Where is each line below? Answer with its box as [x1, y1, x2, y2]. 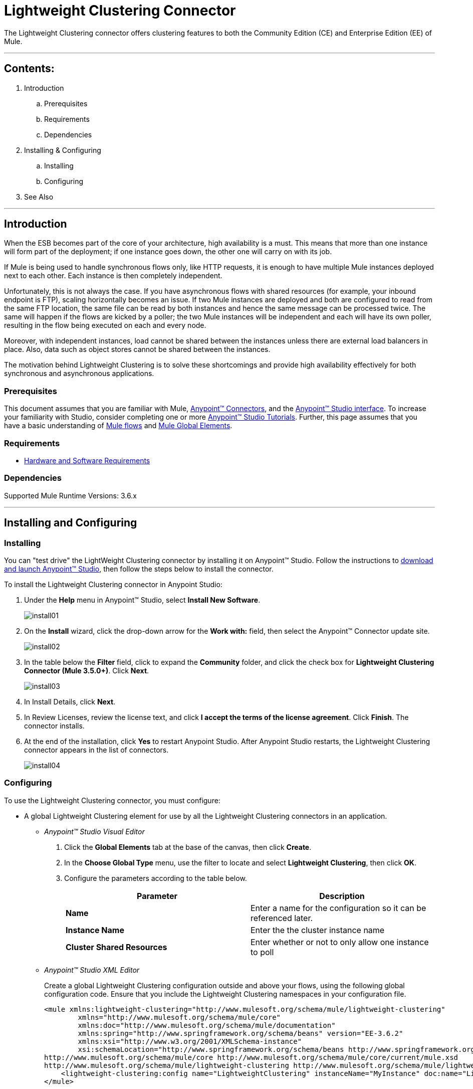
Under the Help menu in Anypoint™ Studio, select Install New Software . [24, 595, 261, 604]
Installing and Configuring [4, 516, 137, 529]
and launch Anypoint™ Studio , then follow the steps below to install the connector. [4, 564, 274, 573]
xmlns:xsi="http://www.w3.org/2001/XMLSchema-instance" [78, 1037, 302, 1045]
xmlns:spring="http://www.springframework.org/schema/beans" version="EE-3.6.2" [78, 1029, 403, 1037]
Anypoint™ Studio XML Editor [44, 965, 140, 974]
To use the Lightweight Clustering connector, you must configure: [4, 796, 220, 805]
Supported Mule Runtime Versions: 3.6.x [4, 491, 137, 500]
